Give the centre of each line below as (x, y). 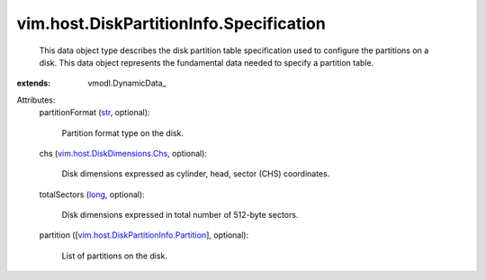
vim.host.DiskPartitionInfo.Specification (171, 23)
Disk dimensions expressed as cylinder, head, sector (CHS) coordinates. (196, 174)
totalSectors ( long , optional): (92, 194)
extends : (34, 83)
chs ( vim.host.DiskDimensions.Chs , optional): (123, 153)
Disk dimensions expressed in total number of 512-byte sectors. (180, 215)
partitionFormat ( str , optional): (94, 113)
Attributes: (36, 100)
